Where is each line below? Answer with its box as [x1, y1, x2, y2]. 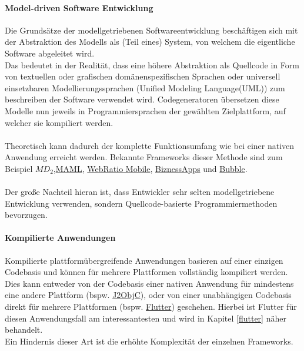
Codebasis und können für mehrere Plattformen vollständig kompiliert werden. [5, 266, 288, 278]
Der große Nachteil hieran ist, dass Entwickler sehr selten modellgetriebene [5, 186, 275, 198]
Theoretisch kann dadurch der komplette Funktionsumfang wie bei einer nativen [5, 139, 295, 151]
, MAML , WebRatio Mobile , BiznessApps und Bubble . [53, 162, 248, 174]
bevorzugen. [5, 208, 48, 221]
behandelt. [5, 323, 43, 336]
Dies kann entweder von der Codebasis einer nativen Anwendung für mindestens [5, 277, 294, 289]
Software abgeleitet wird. [5, 47, 95, 59]
